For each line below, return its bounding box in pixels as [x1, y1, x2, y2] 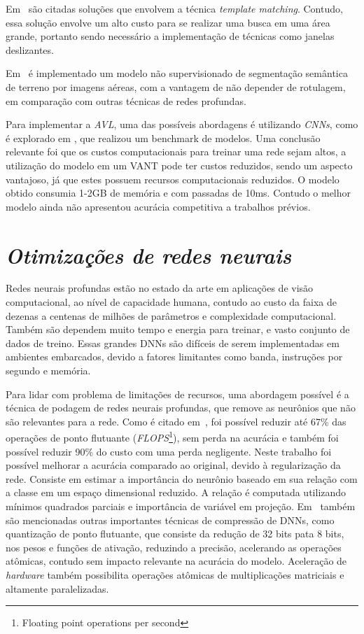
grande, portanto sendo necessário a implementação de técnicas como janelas [6, 29, 335, 43]
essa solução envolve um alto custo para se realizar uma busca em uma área [6, 15, 330, 29]
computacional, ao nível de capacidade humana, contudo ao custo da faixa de [6, 295, 337, 309]
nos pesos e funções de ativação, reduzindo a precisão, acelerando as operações [6, 540, 342, 554]
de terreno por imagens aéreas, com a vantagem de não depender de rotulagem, [6, 79, 346, 94]
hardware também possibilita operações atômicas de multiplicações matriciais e [6, 567, 344, 582]
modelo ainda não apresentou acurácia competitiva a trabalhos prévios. [6, 199, 311, 213]
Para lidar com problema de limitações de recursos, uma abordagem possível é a [6, 386, 349, 401]
